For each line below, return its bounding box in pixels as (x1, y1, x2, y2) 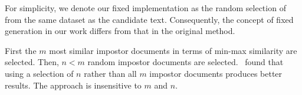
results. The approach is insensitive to (5, 79, 142, 91)
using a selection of (5, 67, 74, 79)
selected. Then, (5, 56, 59, 68)
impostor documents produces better (149, 67, 283, 79)
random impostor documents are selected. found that (87, 56, 284, 68)
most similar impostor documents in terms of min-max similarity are (49, 44, 297, 56)
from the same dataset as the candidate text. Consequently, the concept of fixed (5, 13, 294, 25)
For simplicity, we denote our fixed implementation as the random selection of (5, 2, 286, 13)
